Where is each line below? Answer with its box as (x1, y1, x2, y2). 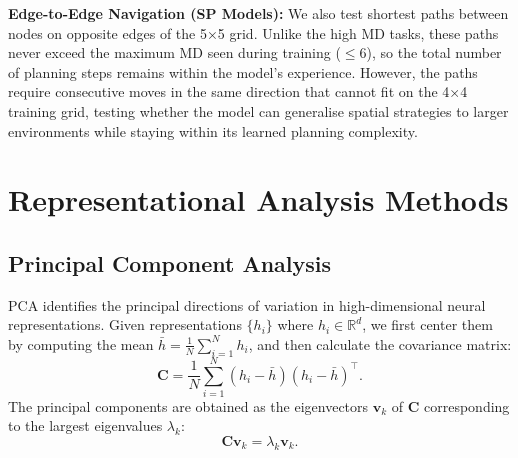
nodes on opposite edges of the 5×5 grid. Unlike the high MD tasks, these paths (8, 22, 499, 43)
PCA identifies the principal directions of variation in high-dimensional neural (8, 294, 486, 315)
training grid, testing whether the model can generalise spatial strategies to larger (8, 100, 509, 121)
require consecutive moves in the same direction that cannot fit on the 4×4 (8, 81, 468, 102)
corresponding (424, 395, 510, 416)
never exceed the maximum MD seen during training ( (8, 42, 341, 63)
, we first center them (362, 314, 493, 335)
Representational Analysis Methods (8, 179, 509, 220)
